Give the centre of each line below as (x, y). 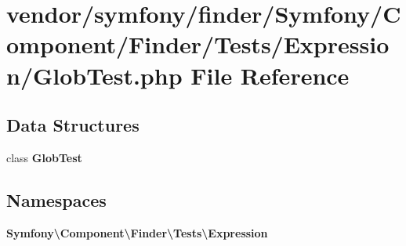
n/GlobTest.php (94, 75)
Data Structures (73, 125)
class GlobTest (44, 157)
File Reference (270, 75)
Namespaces (56, 199)
